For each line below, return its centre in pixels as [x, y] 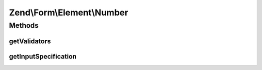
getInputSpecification [43, 56]
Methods [24, 25]
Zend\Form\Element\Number [69, 12]
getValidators [30, 41]
